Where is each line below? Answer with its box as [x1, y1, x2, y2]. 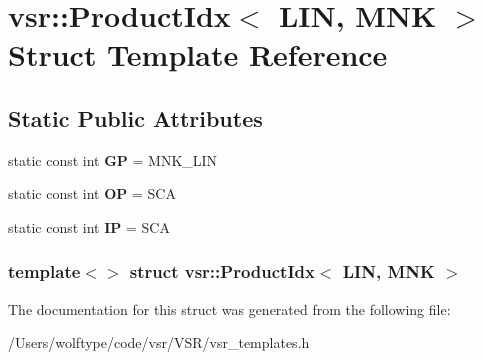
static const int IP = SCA [8, 216, 170, 237]
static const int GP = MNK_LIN [8, 149, 218, 170]
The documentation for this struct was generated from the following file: [8, 298, 451, 319]
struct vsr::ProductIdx [129, 259, 315, 284]
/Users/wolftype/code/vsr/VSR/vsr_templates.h [8, 332, 310, 353]
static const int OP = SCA [8, 183, 176, 204]
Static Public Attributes [8, 102, 263, 133]
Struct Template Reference [8, 34, 388, 75]
